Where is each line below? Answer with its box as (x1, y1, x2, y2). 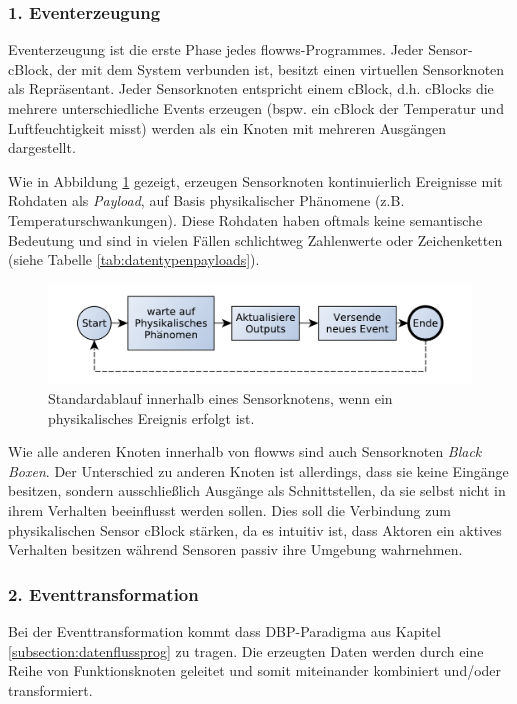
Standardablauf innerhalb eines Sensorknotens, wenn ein (48, 387, 393, 408)
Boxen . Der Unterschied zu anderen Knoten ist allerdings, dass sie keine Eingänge (8, 460, 509, 481)
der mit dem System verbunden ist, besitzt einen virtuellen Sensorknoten (57, 58, 505, 79)
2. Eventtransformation (8, 581, 199, 606)
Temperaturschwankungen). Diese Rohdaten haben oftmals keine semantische (8, 209, 483, 230)
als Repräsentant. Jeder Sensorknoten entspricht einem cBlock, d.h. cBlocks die (8, 78, 494, 99)
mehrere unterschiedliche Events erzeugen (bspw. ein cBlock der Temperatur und (8, 98, 504, 118)
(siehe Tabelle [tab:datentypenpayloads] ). (8, 249, 260, 270)
